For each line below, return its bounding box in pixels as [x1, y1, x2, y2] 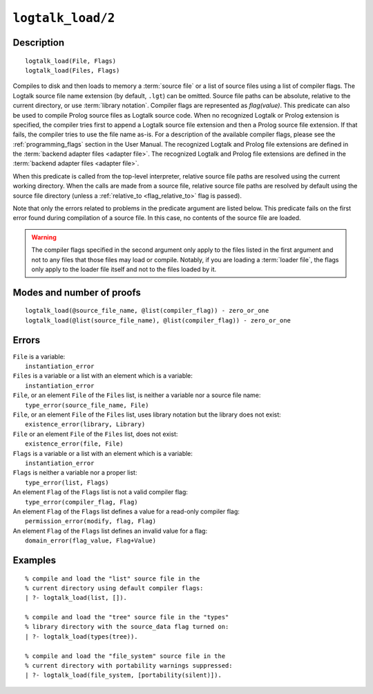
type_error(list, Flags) [25, 478, 109, 486]
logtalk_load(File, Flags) [25, 57, 117, 65]
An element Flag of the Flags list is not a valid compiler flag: [12, 488, 188, 496]
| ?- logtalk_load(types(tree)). [25, 632, 138, 640]
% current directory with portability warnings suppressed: [25, 661, 233, 670]
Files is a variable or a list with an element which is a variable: [12, 372, 193, 380]
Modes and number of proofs [12, 286, 141, 298]
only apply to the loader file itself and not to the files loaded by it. [31, 265, 217, 273]
